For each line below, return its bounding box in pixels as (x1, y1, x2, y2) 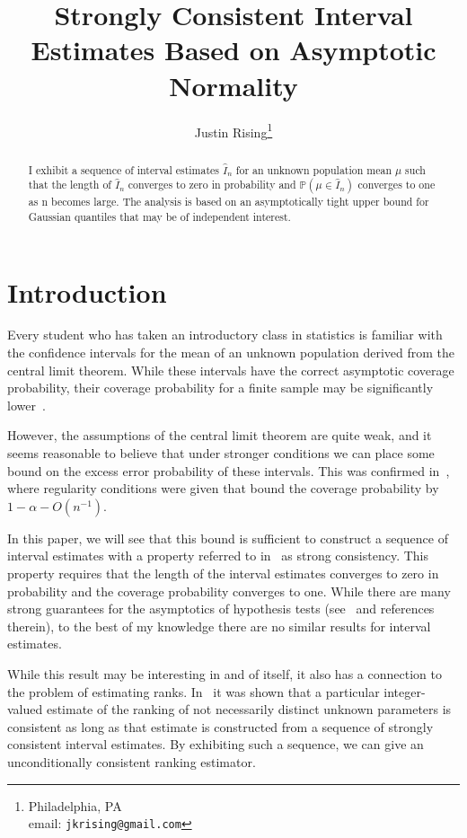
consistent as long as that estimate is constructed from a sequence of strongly (7, 717, 434, 736)
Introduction (7, 273, 167, 310)
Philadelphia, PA (28, 796, 122, 815)
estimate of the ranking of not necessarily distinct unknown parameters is (46, 700, 452, 719)
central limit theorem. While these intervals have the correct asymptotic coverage (7, 360, 454, 379)
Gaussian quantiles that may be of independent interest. (28, 208, 291, 224)
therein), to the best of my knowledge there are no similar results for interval (7, 616, 431, 635)
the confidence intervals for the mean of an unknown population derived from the (7, 343, 455, 362)
